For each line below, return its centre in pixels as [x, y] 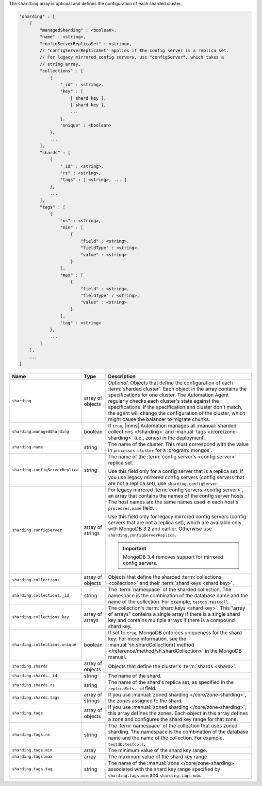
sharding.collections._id [41, 596]
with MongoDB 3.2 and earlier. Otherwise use [160, 529]
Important [135, 548]
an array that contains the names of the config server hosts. [176, 496]
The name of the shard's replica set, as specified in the [171, 682]
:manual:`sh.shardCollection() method [151, 644]
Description [122, 376]
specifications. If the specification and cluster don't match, [175, 407]
